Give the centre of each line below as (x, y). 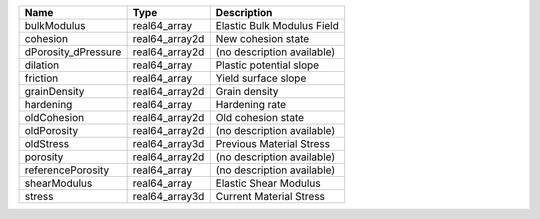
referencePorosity (67, 170)
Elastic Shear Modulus (268, 183)
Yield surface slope (261, 78)
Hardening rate (251, 104)
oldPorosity (51, 130)
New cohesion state (262, 38)
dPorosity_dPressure (73, 52)
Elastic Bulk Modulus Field (277, 25)
